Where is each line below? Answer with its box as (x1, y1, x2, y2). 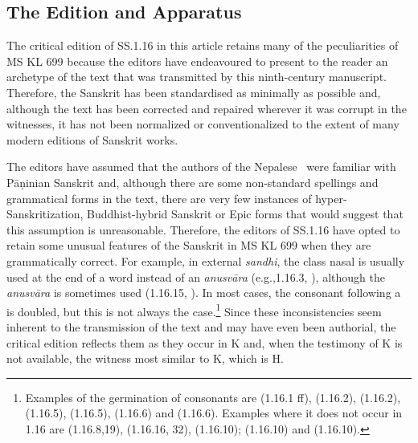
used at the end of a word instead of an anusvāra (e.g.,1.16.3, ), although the (6, 268, 385, 285)
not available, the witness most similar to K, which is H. (6, 350, 284, 367)
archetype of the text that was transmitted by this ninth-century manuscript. (6, 68, 387, 85)
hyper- (315, 189, 347, 206)
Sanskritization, (6, 205, 84, 222)
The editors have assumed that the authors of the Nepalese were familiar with (6, 158, 396, 175)
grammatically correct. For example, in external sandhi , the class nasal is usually (6, 252, 405, 269)
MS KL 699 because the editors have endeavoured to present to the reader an (6, 52, 388, 69)
